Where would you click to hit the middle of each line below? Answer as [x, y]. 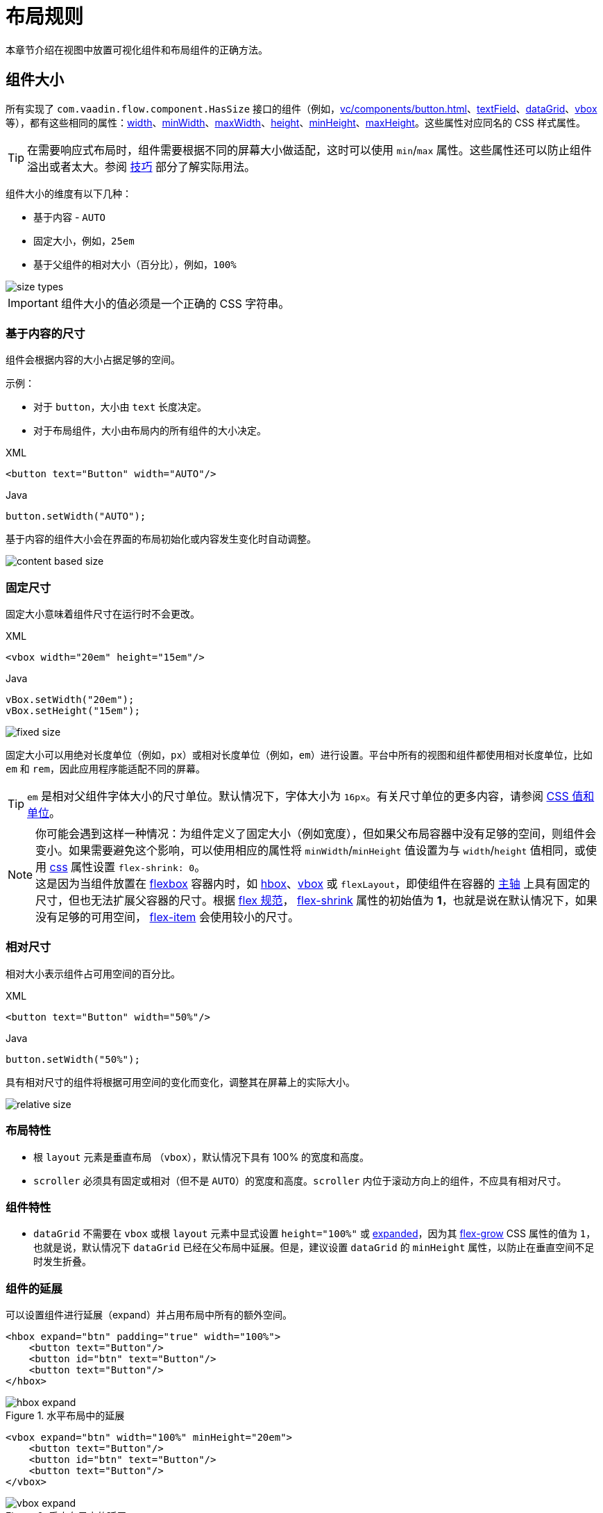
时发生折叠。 [62, 1262]
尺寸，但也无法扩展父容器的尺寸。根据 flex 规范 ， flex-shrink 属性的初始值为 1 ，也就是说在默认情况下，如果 [316, 901]
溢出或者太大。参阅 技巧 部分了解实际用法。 [142, 166]
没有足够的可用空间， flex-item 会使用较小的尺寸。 [167, 917]
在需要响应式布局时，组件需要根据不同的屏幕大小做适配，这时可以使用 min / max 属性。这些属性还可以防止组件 [309, 150]
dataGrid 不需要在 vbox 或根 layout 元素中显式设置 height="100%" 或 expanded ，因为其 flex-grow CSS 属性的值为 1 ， [315, 1234]
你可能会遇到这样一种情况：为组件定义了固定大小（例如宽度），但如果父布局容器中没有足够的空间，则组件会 [316, 834]
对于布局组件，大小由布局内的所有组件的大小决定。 [150, 431]
